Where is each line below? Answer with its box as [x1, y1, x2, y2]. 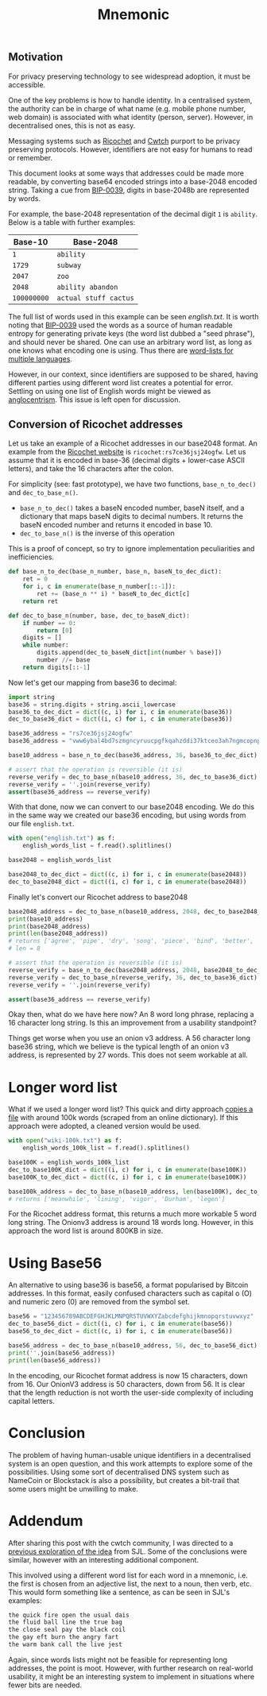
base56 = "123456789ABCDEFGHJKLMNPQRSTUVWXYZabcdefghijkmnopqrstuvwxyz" [8, 1312, 254, 1320]
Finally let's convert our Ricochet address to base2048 [8, 892, 188, 902]
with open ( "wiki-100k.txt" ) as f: [8, 1137, 123, 1145]
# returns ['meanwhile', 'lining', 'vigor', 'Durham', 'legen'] [8, 1195, 226, 1203]
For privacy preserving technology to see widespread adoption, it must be [8, 71, 251, 81]
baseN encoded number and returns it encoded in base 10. [19, 520, 213, 530]
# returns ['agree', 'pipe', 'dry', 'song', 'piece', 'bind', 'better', [8, 937, 254, 945]
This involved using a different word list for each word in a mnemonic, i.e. [8, 1570, 249, 1580]
